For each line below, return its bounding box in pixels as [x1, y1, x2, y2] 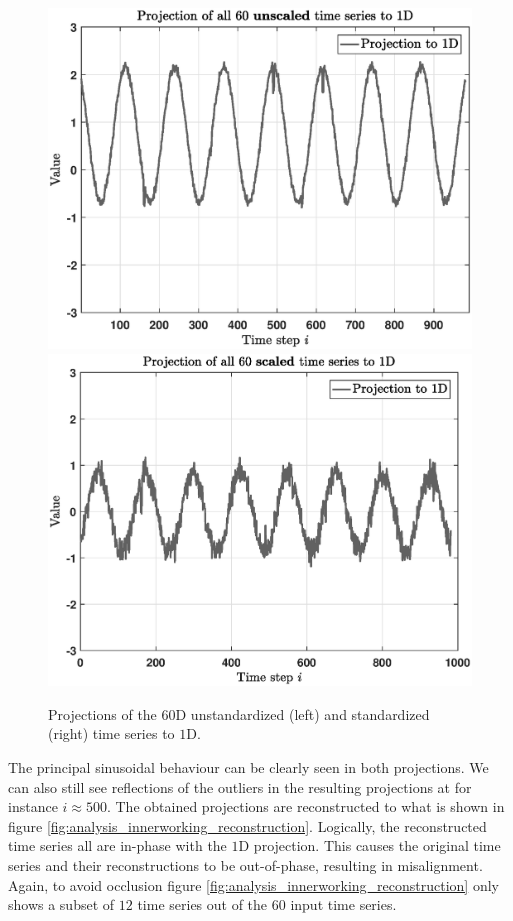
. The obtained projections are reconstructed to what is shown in [106, 796, 505, 817]
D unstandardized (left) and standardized [175, 703, 430, 724]
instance [8, 796, 58, 817]
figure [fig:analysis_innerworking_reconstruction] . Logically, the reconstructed [8, 815, 487, 836]
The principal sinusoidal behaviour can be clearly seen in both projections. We [8, 756, 489, 777]
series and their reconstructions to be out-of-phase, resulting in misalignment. [8, 854, 483, 875]
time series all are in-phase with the [8, 835, 227, 856]
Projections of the [48, 703, 157, 724]
